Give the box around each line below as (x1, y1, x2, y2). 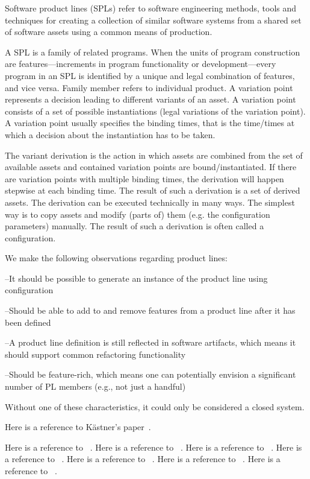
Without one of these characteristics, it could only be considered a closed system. (5, 400, 305, 413)
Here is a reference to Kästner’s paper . (5, 420, 151, 433)
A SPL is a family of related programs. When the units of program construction (5, 45, 300, 58)
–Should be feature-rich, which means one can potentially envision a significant (5, 368, 296, 381)
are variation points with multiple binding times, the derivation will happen (5, 172, 284, 185)
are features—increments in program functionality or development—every (5, 57, 276, 70)
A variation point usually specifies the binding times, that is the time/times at (5, 116, 295, 129)
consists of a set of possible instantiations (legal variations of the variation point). (5, 104, 306, 117)
